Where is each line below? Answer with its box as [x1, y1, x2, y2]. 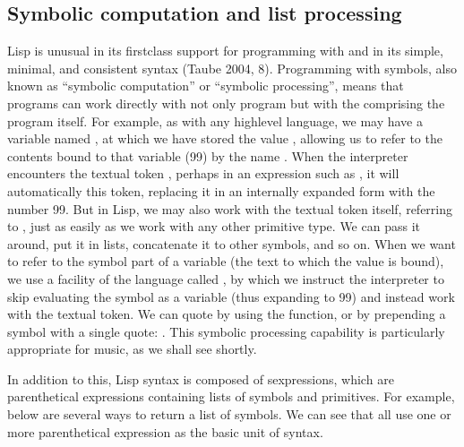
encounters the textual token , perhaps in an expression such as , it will [7, 164, 400, 183]
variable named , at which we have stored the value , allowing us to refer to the [7, 129, 443, 148]
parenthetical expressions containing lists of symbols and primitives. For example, [7, 387, 455, 406]
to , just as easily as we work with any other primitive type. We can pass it [7, 217, 420, 236]
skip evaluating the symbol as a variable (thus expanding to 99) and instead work [7, 287, 455, 305]
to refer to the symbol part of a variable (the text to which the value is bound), [7, 252, 444, 271]
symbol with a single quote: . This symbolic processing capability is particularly [7, 322, 445, 340]
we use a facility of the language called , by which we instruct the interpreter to [7, 269, 444, 288]
